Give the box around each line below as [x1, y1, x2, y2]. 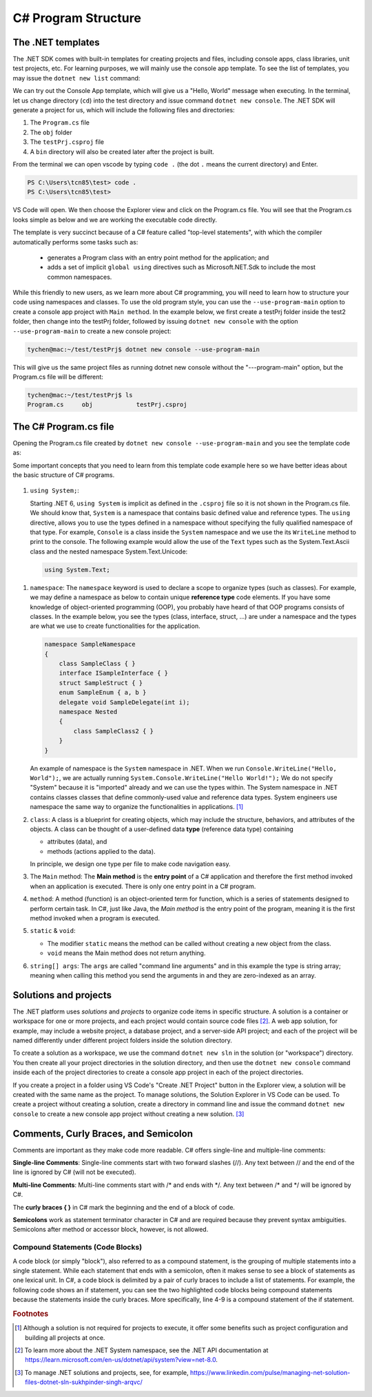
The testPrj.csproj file [30, 138, 105, 146]
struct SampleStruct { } [59, 679, 143, 686]
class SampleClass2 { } [73, 727, 154, 735]
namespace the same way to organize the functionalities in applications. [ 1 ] [30, 803, 244, 811]
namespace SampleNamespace [44, 640, 136, 649]
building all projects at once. [25, 1333, 105, 1342]
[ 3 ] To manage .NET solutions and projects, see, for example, [14, 1368, 189, 1376]
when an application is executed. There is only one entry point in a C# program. [30, 882, 256, 890]
